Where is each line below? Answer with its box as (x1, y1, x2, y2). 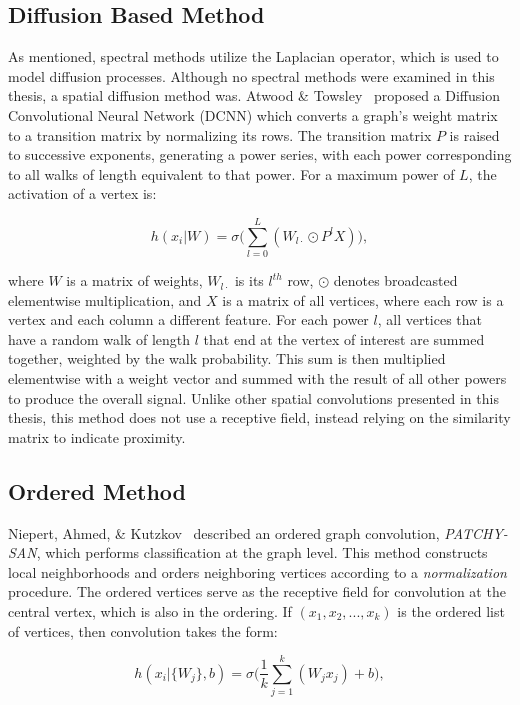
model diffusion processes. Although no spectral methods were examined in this (8, 65, 495, 86)
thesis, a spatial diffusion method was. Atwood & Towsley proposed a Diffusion (8, 85, 501, 106)
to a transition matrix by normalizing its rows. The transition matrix (8, 124, 432, 145)
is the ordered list (397, 601, 505, 621)
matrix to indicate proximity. (8, 426, 186, 447)
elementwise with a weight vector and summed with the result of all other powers (8, 368, 507, 389)
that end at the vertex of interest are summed (203, 328, 485, 349)
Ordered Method (8, 475, 187, 506)
